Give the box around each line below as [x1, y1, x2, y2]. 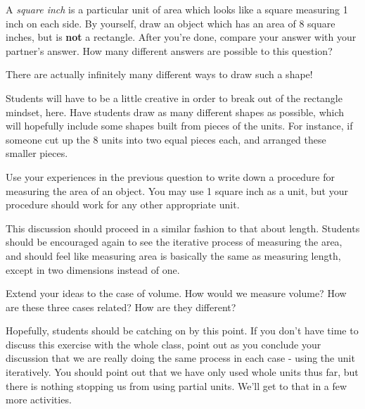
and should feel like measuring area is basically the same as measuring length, [6, 248, 341, 263]
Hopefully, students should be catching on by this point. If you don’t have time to [6, 323, 359, 338]
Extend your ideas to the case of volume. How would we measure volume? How [6, 286, 347, 301]
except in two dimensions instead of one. [6, 262, 180, 277]
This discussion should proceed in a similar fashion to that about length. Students [6, 220, 360, 235]
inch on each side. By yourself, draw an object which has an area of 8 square [6, 15, 335, 30]
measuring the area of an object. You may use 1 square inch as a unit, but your [6, 183, 348, 198]
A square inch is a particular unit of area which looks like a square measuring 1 [6, 2, 348, 16]
